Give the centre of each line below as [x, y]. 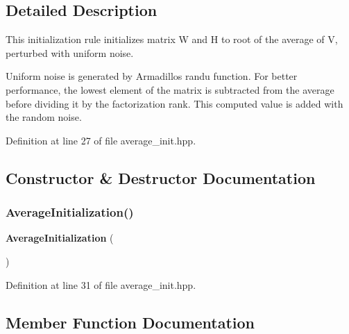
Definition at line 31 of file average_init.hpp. [101, 284]
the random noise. [44, 117]
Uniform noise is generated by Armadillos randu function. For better [152, 76]
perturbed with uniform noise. [70, 52]
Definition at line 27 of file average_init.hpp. [101, 140]
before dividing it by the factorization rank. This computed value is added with [174, 103]
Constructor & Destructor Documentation [161, 177]
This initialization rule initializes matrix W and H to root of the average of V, [172, 39]
